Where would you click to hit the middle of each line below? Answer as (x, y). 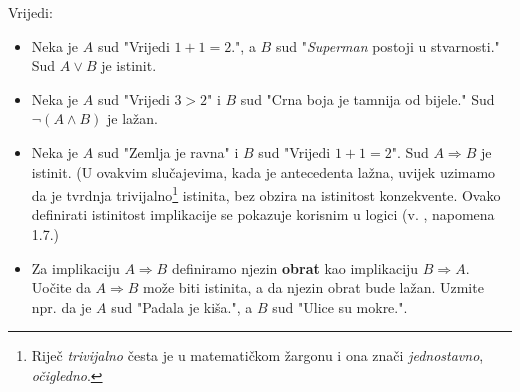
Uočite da (61, 287)
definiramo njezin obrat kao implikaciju (295, 267)
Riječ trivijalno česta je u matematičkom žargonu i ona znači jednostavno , (257, 355)
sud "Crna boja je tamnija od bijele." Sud (367, 98)
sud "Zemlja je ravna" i (168, 151)
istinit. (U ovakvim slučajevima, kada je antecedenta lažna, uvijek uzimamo (263, 171)
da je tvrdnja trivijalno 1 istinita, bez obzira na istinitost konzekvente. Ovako (266, 193)
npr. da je (61, 306)
